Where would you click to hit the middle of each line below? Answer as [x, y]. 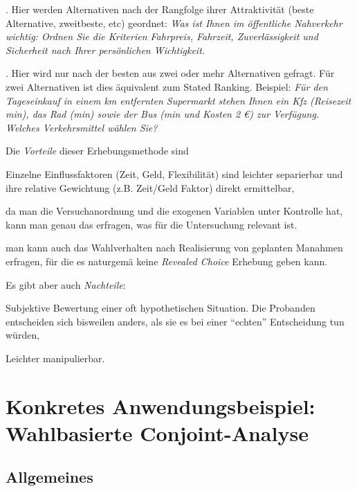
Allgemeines [49, 477]
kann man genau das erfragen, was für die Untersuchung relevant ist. [152, 224]
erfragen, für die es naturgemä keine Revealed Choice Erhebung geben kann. [167, 261]
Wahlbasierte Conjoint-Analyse [157, 432]
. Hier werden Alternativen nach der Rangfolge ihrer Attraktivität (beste [160, 9]
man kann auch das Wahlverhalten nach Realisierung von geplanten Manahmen [174, 248]
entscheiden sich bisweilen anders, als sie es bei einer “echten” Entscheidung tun [175, 321]
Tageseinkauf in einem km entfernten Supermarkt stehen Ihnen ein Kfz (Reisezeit [178, 100]
